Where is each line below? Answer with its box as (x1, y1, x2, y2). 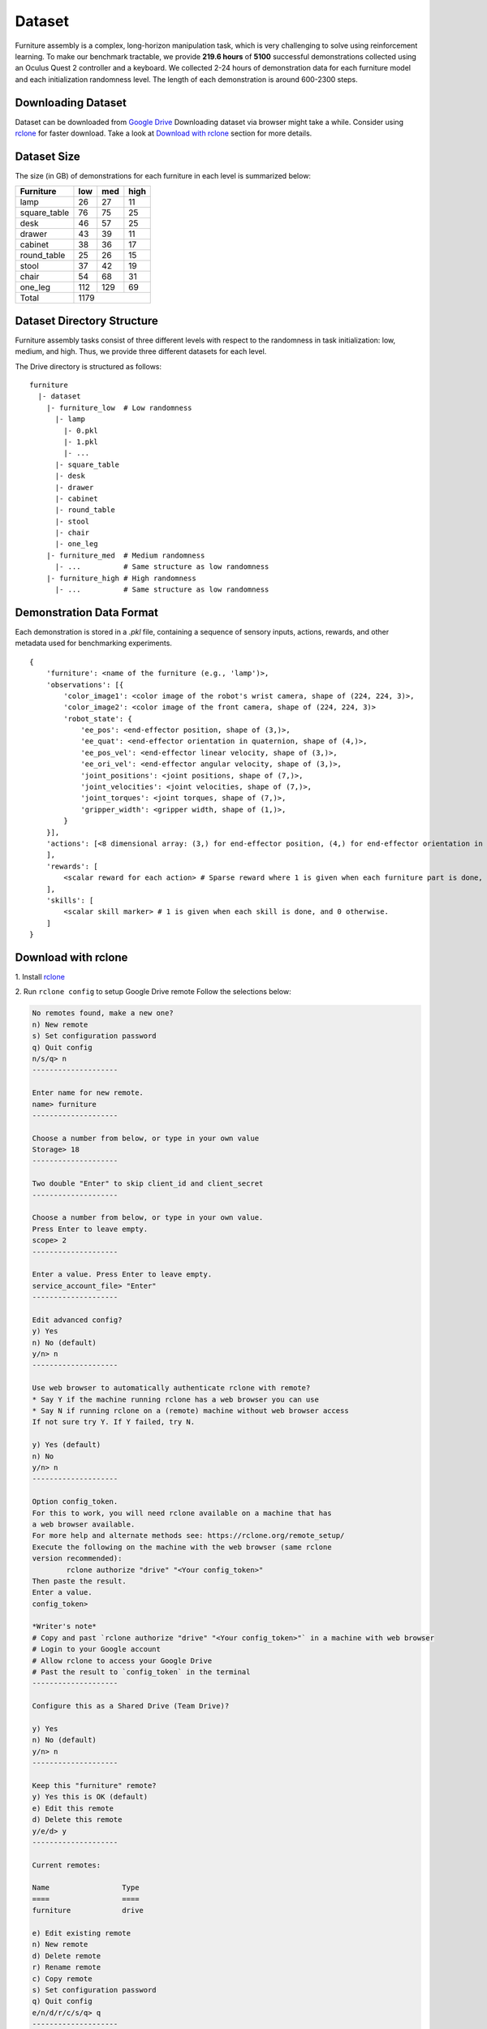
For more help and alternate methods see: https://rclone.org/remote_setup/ (32, 1531, 345, 1540)
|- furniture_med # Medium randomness (45, 550, 205, 560)
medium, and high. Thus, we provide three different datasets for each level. (15, 347, 267, 356)
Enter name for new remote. (32, 1088, 144, 1097)
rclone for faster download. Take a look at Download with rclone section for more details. (15, 128, 312, 138)
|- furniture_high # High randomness (45, 573, 196, 583)
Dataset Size (15, 149, 80, 163)
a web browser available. (32, 1519, 136, 1529)
